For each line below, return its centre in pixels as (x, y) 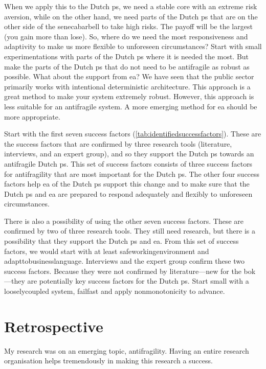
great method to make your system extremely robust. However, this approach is (129, 96)
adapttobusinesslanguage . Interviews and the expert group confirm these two (124, 261)
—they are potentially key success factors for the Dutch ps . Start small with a (127, 281)
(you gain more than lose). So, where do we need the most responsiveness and (126, 36)
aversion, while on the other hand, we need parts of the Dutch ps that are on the (131, 16)
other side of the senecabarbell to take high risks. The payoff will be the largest (128, 26)
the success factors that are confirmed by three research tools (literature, (118, 143)
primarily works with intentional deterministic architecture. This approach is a (127, 86)
